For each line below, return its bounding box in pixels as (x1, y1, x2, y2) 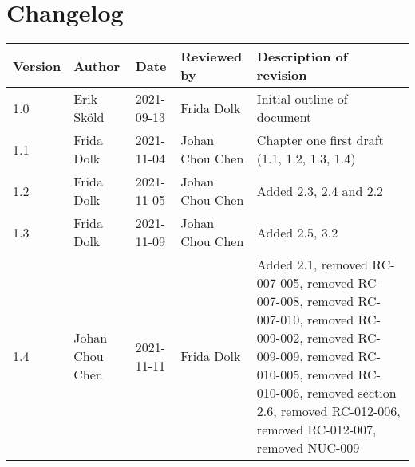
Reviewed (180, 47, 243, 66)
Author (73, 56, 120, 75)
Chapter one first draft (256, 131, 384, 150)
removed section (306, 383, 397, 402)
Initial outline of (256, 89, 348, 108)
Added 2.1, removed (256, 255, 369, 274)
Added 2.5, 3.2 (256, 222, 338, 241)
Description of (256, 47, 348, 66)
